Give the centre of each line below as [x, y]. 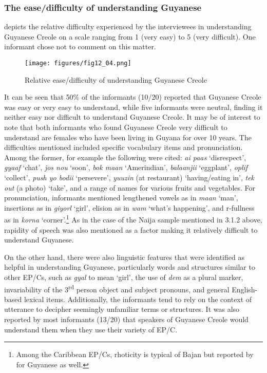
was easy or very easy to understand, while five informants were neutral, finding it [133, 107]
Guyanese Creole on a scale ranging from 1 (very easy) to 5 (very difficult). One [130, 36]
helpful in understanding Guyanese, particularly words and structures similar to [130, 267]
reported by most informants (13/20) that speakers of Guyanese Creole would [126, 319]
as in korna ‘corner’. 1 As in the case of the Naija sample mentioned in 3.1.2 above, [133, 219]
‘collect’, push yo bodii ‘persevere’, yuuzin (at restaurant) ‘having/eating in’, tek [129, 177]
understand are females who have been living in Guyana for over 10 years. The [128, 137]
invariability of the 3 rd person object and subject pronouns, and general [117, 288]
